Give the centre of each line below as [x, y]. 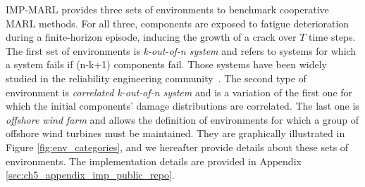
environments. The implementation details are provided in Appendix [154, 161]
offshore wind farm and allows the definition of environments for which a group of [182, 119]
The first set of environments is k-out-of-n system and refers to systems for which [181, 50]
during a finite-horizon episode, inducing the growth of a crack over [151, 37]
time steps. [332, 37]
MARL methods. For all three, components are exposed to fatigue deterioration [178, 23]
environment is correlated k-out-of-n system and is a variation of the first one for [179, 92]
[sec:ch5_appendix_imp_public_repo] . [90, 175]
